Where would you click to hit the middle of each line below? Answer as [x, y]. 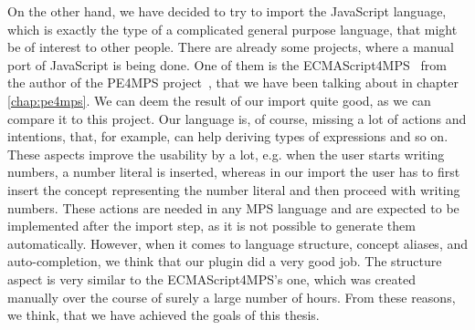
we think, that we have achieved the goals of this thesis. [164, 315]
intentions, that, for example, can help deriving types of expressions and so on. [228, 136]
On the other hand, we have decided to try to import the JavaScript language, [227, 11]
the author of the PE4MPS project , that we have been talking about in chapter [233, 82]
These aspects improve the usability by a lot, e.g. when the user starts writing [226, 154]
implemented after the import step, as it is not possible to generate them [211, 226]
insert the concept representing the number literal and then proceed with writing [234, 189]
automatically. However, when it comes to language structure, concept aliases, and [237, 243]
